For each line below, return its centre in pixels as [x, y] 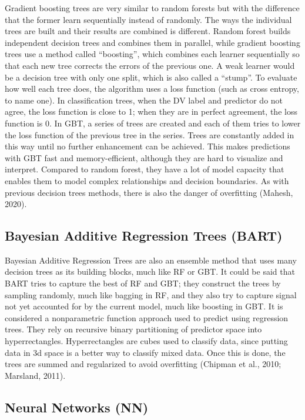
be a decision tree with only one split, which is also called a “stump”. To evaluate [151, 77]
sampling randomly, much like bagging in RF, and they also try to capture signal [151, 294]
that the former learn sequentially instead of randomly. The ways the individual [148, 19]
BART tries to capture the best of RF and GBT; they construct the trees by [143, 283]
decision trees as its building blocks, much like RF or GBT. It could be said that [150, 271]
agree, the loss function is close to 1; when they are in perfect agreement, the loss [151, 111]
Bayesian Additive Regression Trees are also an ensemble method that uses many [151, 260]
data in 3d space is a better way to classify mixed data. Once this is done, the [145, 352]
